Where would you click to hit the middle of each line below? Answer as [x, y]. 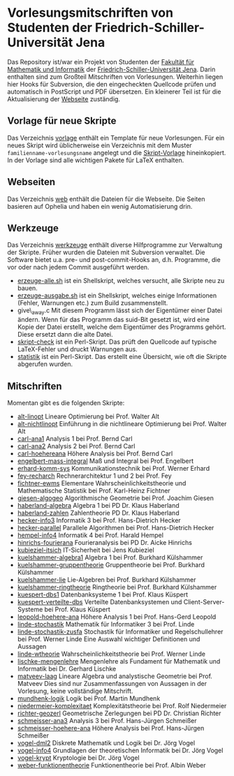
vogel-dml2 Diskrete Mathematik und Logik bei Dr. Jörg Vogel [106, 742]
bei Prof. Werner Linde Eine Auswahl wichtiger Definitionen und [109, 639]
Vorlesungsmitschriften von [90, 13]
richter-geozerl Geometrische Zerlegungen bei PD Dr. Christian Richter [119, 713]
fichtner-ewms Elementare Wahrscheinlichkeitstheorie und [102, 483]
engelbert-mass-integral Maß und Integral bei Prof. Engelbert [105, 461]
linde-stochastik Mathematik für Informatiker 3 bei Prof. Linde [106, 624]
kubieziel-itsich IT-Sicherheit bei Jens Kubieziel [86, 550]
